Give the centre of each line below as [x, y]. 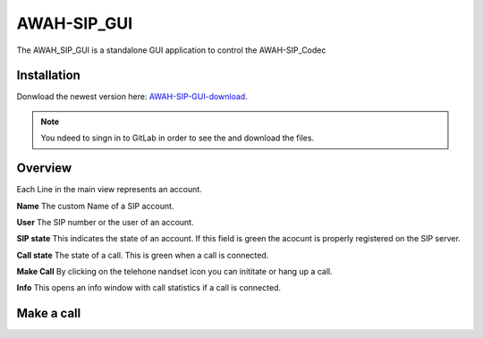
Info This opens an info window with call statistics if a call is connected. [149, 288]
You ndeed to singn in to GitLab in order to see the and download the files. [178, 138]
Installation [48, 76]
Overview [44, 169]
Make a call [49, 313]
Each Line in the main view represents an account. [110, 190]
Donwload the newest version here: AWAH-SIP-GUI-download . [132, 97]
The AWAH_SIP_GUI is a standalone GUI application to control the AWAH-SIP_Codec [171, 50]
